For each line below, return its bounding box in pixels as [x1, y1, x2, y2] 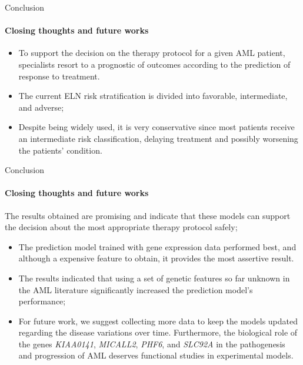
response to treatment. [18, 69, 100, 82]
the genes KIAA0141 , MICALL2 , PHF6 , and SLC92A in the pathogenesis [18, 337, 285, 350]
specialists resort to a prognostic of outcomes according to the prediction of [18, 58, 291, 70]
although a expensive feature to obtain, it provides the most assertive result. [18, 252, 294, 264]
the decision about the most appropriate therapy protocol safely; [5, 221, 238, 233]
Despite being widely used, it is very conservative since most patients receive [18, 121, 295, 133]
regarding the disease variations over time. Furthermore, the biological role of [18, 326, 298, 339]
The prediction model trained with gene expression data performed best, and [18, 240, 297, 253]
